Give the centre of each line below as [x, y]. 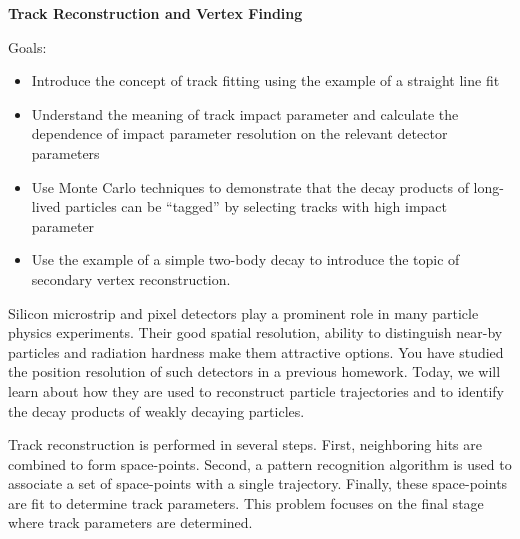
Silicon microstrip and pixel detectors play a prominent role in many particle [243, 312]
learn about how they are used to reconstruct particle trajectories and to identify [256, 390]
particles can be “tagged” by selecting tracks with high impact [256, 206]
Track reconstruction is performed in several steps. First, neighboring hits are [245, 444]
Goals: [27, 46]
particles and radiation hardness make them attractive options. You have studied [256, 351]
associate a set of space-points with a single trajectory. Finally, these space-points [258, 483]
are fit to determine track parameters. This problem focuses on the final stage [246, 502]
